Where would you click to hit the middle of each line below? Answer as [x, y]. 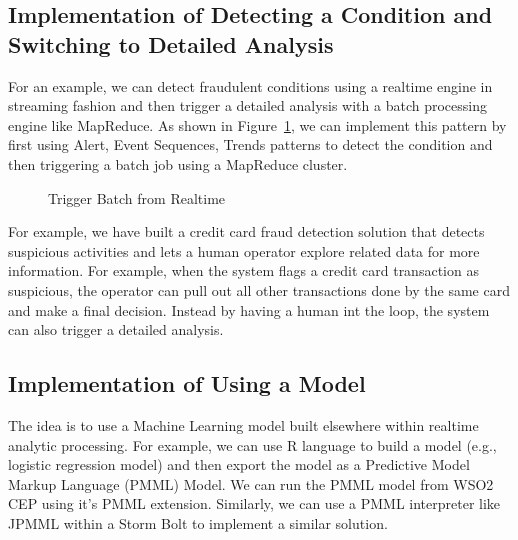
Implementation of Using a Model [187, 383]
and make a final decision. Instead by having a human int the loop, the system [249, 309]
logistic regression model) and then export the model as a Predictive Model [239, 464]
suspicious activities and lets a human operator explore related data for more [244, 250]
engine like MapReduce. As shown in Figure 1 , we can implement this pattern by [257, 124]
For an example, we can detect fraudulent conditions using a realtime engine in [250, 85]
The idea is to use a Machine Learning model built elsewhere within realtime [243, 424]
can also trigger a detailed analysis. [116, 329]
